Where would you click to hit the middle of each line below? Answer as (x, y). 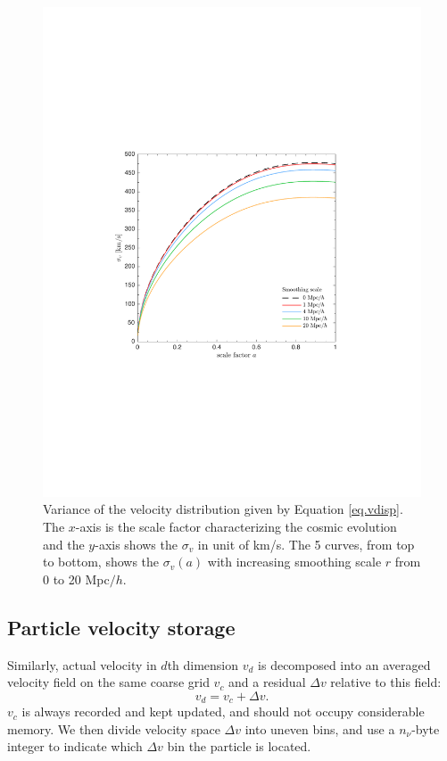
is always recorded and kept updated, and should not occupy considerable (223, 711)
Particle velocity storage (121, 627)
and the (64, 544)
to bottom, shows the (101, 562)
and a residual (267, 682)
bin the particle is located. (239, 746)
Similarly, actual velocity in (82, 664)
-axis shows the (136, 544)
